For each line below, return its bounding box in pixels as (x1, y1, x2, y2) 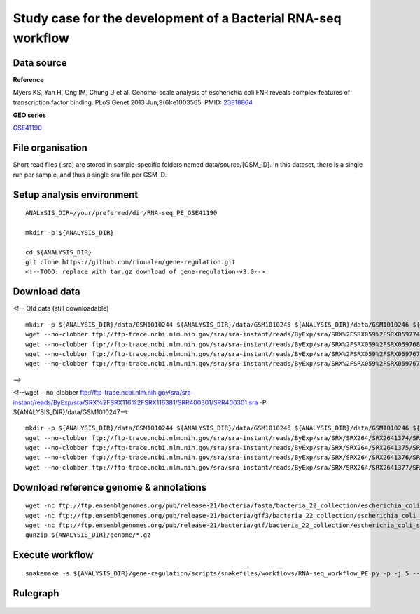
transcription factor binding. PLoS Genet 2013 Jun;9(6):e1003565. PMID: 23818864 (13, 98, 253, 107)
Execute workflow (13, 549, 94, 561)
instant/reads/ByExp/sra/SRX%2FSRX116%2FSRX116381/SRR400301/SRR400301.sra (13, 398, 258, 407)
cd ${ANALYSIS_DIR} (25, 248, 92, 256)
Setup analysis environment (13, 189, 139, 200)
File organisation (13, 142, 87, 154)
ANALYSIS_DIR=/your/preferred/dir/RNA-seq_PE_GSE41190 (25, 209, 218, 217)
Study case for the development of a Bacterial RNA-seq (13, 11, 342, 26)
